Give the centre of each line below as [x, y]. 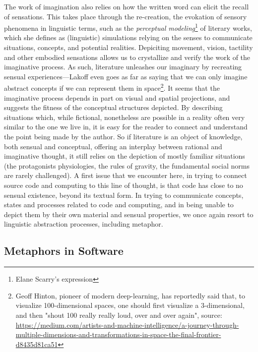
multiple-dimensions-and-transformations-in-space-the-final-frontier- [118, 334]
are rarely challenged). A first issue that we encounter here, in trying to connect [126, 175]
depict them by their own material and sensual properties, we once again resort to [129, 214]
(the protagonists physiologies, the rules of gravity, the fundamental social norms [127, 165]
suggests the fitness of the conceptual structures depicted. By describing [113, 107]
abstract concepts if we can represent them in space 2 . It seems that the [112, 87]
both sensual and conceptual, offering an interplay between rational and [113, 146]
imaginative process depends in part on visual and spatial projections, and [117, 97]
